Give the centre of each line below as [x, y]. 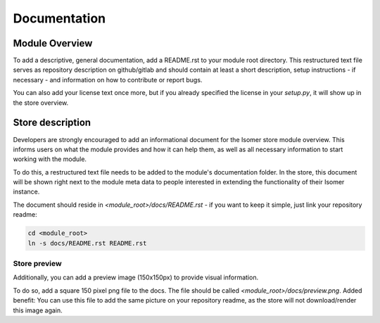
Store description [52, 123]
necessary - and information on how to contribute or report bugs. [108, 80]
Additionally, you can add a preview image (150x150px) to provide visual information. [136, 277]
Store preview [38, 264]
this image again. [38, 310]
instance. [26, 192]
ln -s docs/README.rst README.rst [87, 243]
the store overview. [41, 103]
